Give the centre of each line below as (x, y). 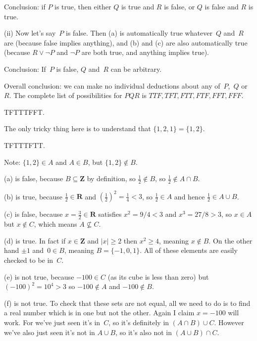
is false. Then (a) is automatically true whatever (139, 33)
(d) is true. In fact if (35, 240)
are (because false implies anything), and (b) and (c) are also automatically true (126, 42)
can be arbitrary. (136, 69)
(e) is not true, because (39, 276)
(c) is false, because (33, 214)
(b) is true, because (33, 196)
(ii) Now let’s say (30, 33)
